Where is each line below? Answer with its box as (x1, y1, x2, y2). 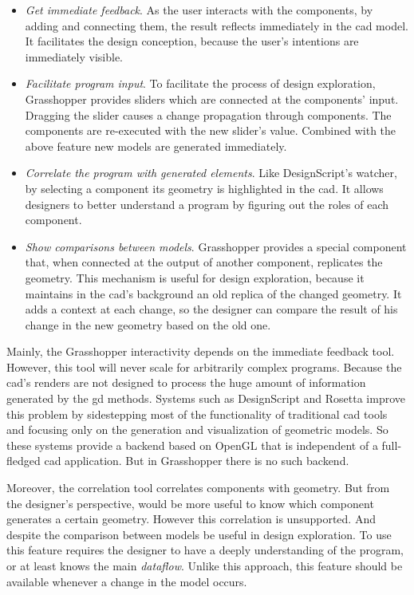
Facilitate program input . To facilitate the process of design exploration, (25, 75, 376, 92)
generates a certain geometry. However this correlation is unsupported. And (6, 510, 376, 527)
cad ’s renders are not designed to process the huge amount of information (6, 374, 366, 391)
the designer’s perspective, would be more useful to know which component (6, 495, 374, 511)
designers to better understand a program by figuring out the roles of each (25, 195, 389, 212)
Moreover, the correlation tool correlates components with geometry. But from (6, 479, 390, 496)
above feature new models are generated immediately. (25, 137, 287, 154)
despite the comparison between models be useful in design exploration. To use (6, 526, 392, 542)
